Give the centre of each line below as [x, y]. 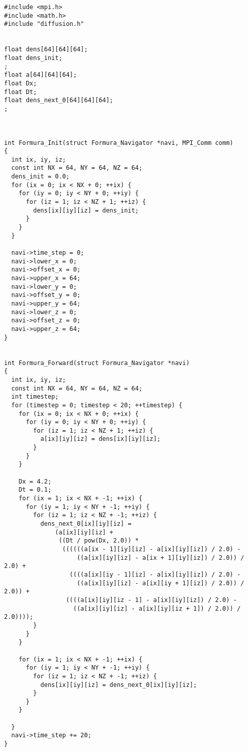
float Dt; [21, 92]
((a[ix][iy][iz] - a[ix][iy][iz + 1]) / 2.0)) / [157, 608]
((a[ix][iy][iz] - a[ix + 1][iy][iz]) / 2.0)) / [161, 558]
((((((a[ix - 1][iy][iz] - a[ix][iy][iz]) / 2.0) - [151, 549]
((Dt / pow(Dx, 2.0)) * [99, 541]
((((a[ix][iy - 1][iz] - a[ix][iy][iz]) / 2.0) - [155, 574]
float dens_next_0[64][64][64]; [59, 100]
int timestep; [35, 397]
